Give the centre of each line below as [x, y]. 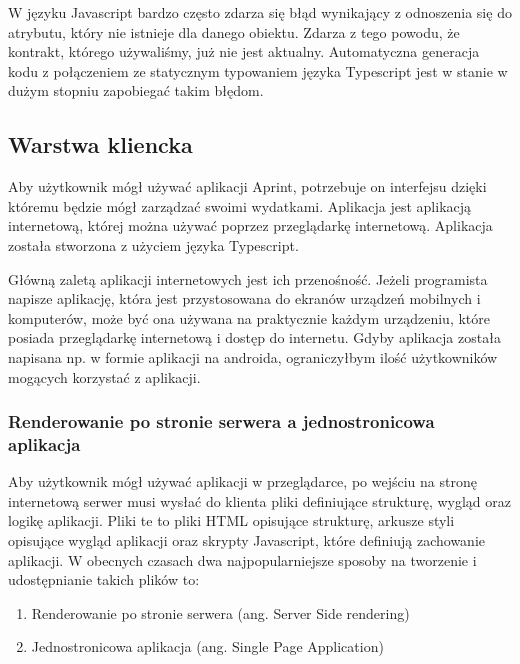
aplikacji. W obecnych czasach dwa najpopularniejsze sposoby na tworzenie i [242, 559]
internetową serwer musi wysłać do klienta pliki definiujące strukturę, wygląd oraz [260, 500]
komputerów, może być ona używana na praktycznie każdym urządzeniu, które [249, 317]
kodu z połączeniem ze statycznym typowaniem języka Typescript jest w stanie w [258, 70]
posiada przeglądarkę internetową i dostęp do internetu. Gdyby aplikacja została [254, 337]
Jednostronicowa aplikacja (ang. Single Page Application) [207, 646]
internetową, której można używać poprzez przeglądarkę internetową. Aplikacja [250, 225]
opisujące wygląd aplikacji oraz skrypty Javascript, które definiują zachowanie [246, 540]
